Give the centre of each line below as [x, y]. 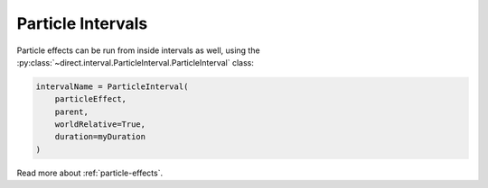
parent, [72, 112]
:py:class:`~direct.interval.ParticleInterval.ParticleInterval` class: [136, 62]
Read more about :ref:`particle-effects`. [89, 173]
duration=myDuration [100, 137]
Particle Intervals [82, 23]
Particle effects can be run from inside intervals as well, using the [139, 50]
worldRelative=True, [100, 125]
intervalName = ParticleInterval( [112, 86]
